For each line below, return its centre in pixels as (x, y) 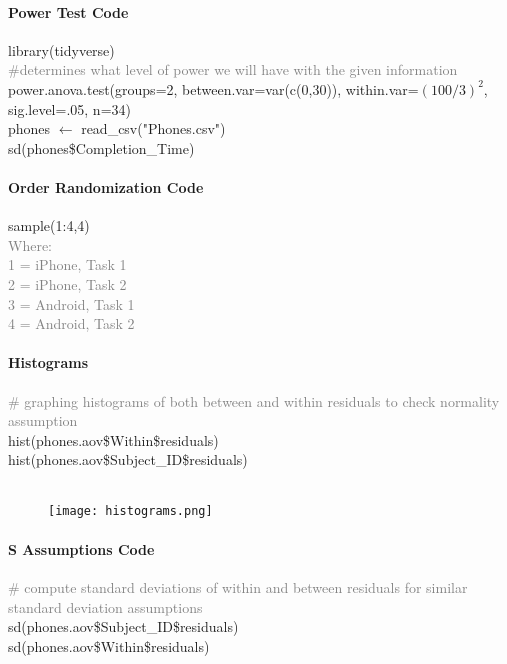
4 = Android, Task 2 (71, 323)
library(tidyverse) (61, 49)
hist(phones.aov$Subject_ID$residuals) (128, 459)
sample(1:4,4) (49, 225)
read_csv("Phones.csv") (153, 128)
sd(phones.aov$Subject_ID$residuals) (123, 626)
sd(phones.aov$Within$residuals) (109, 645)
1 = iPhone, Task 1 (67, 264)
